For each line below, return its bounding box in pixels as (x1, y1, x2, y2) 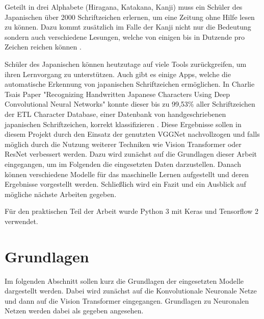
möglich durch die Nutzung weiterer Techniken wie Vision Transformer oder (5, 138, 242, 149)
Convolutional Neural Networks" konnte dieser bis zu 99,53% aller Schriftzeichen (5, 99, 255, 109)
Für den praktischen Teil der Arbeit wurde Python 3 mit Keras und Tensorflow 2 (5, 206, 259, 216)
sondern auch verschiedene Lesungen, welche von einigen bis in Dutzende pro (5, 31, 245, 42)
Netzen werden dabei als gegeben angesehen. (5, 305, 144, 316)
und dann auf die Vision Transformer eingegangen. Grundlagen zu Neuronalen (5, 295, 249, 306)
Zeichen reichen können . (5, 41, 82, 52)
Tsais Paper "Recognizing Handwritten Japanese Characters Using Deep (5, 88, 230, 99)
